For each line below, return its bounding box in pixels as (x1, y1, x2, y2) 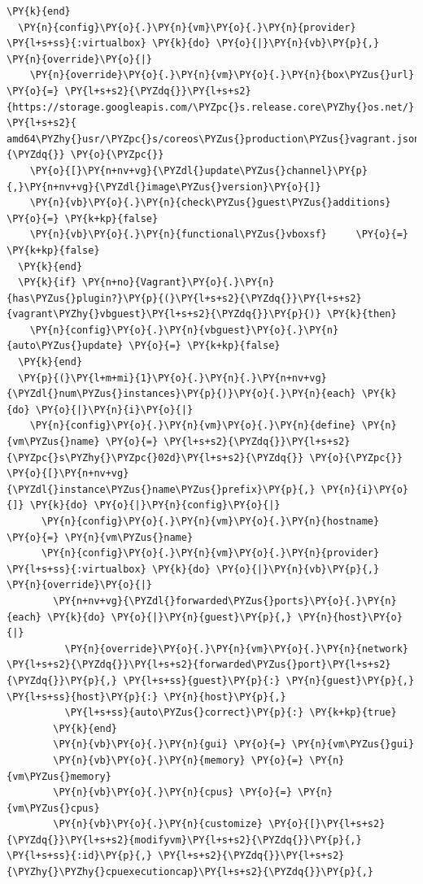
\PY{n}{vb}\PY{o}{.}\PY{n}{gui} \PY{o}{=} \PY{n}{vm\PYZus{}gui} (53, 738, 415, 751)
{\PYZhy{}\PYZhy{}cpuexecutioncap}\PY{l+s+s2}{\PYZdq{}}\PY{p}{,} (7, 866, 374, 878)
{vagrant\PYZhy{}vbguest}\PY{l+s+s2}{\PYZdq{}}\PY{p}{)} (7, 308, 321, 320)
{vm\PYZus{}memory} (7, 770, 111, 782)
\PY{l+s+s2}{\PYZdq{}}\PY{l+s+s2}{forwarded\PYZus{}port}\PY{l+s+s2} (7, 659, 391, 671)
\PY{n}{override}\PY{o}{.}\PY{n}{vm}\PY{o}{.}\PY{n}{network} (64, 642, 408, 655)
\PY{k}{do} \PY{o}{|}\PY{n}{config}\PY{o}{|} (29, 499, 281, 512)
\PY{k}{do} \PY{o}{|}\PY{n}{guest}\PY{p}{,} (47, 611, 292, 623)
